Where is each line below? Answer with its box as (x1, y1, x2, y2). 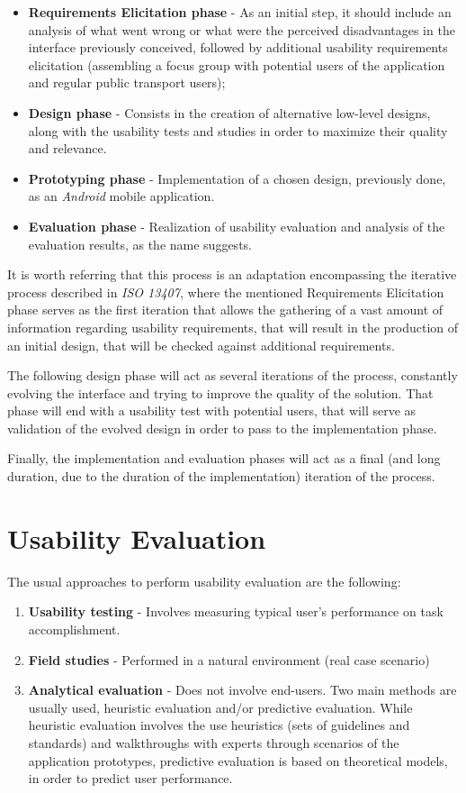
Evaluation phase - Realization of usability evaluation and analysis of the (28, 216, 445, 235)
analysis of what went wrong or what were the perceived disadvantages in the (28, 20, 455, 39)
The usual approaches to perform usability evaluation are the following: (7, 571, 401, 590)
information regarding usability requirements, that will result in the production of (7, 317, 459, 336)
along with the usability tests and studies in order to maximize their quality (28, 121, 448, 140)
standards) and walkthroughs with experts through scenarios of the (28, 733, 399, 752)
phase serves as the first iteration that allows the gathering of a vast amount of (7, 300, 444, 319)
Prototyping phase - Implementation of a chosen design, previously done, (28, 169, 446, 187)
